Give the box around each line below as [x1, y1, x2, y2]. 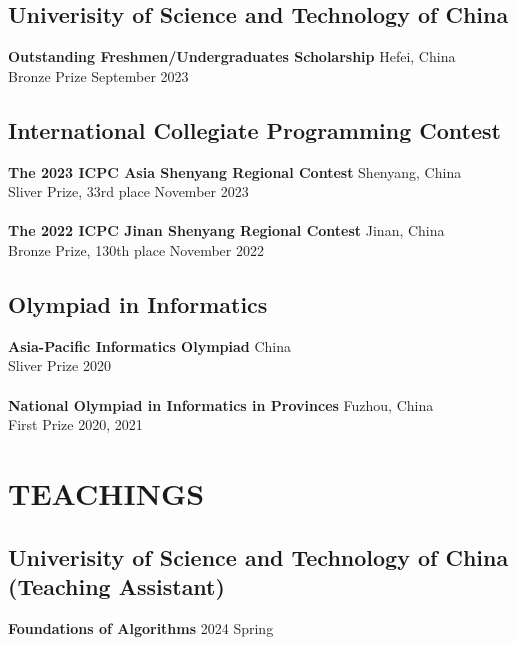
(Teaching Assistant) [8, 570, 225, 601]
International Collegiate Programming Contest [8, 114, 501, 145]
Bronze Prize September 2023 [8, 65, 189, 86]
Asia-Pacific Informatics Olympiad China [8, 335, 292, 356]
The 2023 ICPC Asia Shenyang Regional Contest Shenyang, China [8, 161, 462, 182]
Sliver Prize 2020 [8, 355, 111, 376]
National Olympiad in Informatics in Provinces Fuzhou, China [8, 394, 434, 415]
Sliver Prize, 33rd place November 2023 [8, 181, 249, 202]
